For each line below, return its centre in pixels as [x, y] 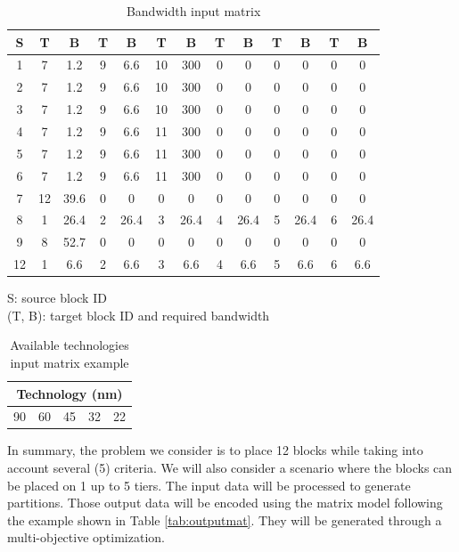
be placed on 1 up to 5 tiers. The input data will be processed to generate [209, 485]
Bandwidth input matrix [193, 11]
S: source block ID [57, 298]
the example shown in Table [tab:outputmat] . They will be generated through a [225, 520]
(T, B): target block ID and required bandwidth [139, 315]
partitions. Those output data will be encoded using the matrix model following [225, 503]
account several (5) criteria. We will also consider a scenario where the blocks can [230, 468]
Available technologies [70, 345]
